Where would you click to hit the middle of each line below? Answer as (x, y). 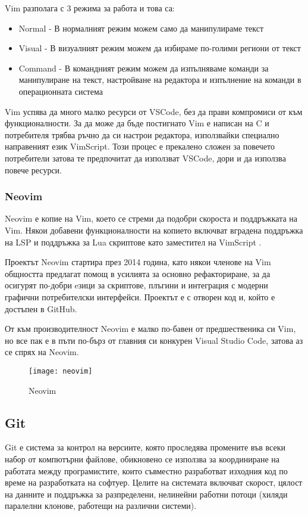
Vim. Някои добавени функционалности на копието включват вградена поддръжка (154, 230)
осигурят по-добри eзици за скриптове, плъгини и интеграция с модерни (136, 285)
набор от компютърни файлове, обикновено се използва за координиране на (142, 459)
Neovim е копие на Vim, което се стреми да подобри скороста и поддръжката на (151, 218)
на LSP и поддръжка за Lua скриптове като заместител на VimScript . (133, 242)
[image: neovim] (61, 371)
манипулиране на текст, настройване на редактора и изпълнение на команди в (160, 80)
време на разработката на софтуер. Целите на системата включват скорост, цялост (154, 482)
